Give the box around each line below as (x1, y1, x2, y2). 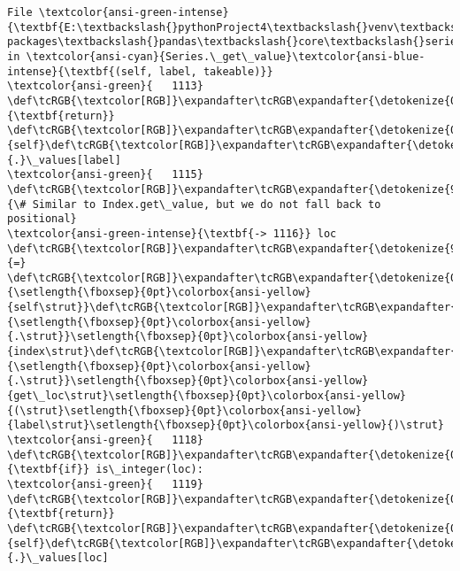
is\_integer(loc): (96, 463, 203, 476)
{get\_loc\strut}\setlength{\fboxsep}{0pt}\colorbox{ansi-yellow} (7, 390, 407, 403)
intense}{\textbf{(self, (7, 65, 153, 78)
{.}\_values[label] (7, 153, 121, 166)
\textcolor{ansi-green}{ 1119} (7, 478, 203, 490)
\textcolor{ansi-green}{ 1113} (7, 80, 203, 93)
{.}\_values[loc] (7, 552, 109, 565)
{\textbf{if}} (7, 463, 90, 476)
